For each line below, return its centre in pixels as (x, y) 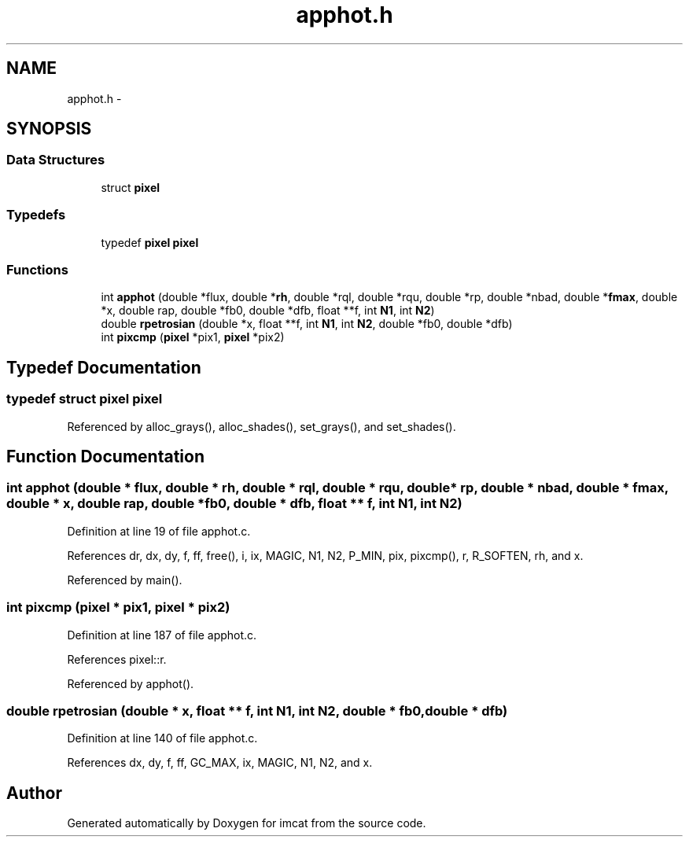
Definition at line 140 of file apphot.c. (162, 738)
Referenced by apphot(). (131, 683)
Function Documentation (105, 456)
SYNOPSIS (49, 129)
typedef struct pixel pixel (85, 399)
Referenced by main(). (125, 580)
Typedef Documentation (104, 367)
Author (34, 793)
